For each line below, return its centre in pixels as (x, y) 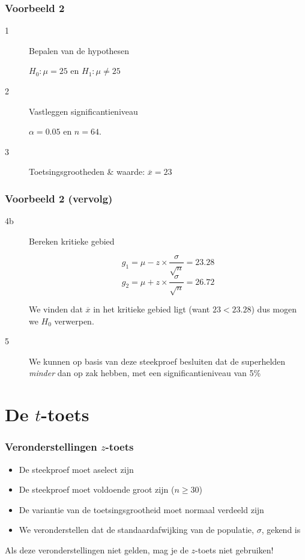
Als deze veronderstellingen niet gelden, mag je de (97, 549)
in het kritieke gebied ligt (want (152, 309)
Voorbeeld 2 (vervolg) (59, 198)
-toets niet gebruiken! (234, 549)
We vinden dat (56, 309)
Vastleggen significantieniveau (83, 111)
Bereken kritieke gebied (72, 241)
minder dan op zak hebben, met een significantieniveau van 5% (145, 373)
